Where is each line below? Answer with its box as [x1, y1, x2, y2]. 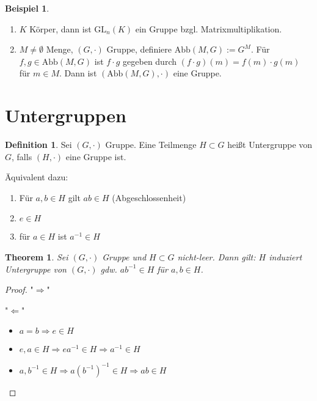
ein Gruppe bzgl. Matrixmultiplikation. [135, 22, 282, 35]
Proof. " [5, 283, 34, 296]
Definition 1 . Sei [5, 138, 72, 151]
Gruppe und [102, 251, 147, 263]
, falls [12, 150, 32, 163]
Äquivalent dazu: [5, 171, 68, 183]
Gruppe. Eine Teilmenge [105, 138, 197, 151]
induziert [269, 251, 302, 263]
